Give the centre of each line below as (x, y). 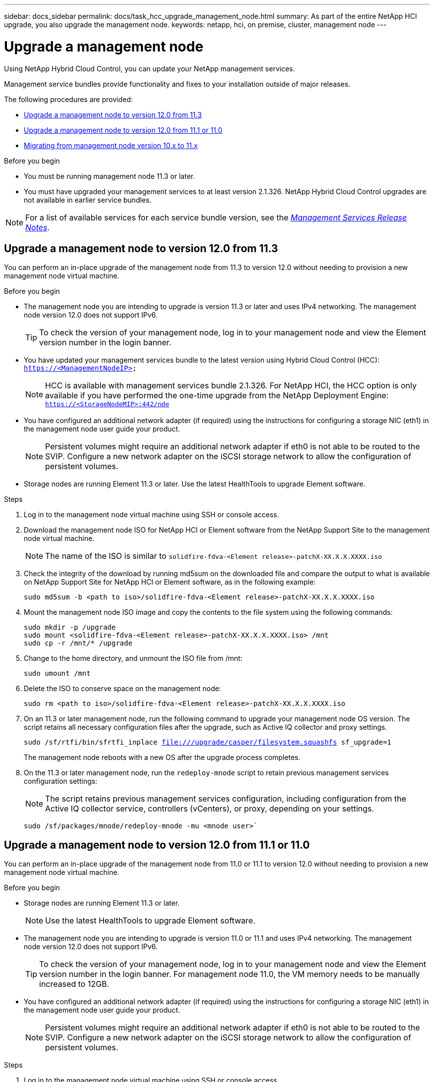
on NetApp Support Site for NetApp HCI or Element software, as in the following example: (170, 582)
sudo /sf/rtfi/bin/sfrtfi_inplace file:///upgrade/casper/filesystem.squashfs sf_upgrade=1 (208, 742)
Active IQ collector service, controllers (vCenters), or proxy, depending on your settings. (210, 809)
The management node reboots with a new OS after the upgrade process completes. (162, 757)
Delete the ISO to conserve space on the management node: (123, 689)
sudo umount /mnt (57, 674)
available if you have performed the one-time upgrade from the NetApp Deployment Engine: (217, 396)
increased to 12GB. (74, 984)
